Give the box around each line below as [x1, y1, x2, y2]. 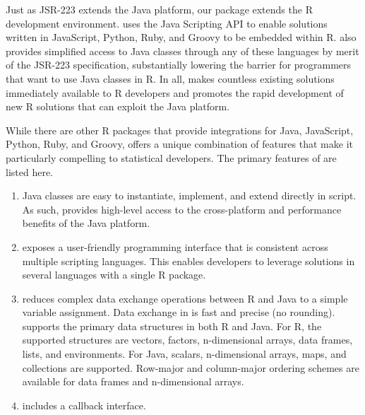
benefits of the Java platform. [22, 216, 150, 230]
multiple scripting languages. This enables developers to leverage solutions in [22, 253, 355, 268]
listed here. [6, 164, 54, 179]
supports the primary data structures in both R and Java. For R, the [22, 318, 322, 333]
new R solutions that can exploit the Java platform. [6, 99, 230, 114]
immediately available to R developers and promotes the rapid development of [6, 85, 344, 100]
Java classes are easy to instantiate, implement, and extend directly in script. [22, 188, 357, 203]
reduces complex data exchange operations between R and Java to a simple [22, 291, 348, 305]
